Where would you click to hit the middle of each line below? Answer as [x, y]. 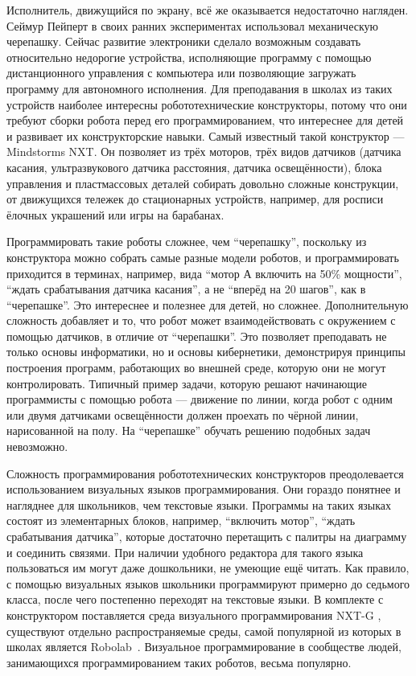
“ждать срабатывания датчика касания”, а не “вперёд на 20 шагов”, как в [186, 289]
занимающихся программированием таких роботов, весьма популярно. [179, 662]
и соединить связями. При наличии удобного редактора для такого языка [185, 552]
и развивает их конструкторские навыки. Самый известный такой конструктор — [206, 135]
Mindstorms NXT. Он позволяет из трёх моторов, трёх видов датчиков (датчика [204, 152]
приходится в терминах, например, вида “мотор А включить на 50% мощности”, [204, 273]
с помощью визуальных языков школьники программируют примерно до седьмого [208, 583]
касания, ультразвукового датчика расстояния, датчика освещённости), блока [194, 167]
